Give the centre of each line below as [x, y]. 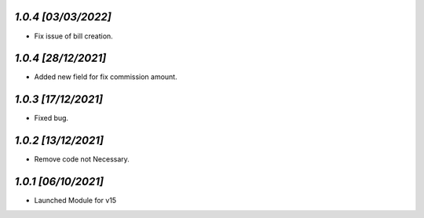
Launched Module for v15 [75, 201]
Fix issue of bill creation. [73, 36]
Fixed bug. [51, 118]
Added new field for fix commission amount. [106, 77]
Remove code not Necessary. [82, 159]
